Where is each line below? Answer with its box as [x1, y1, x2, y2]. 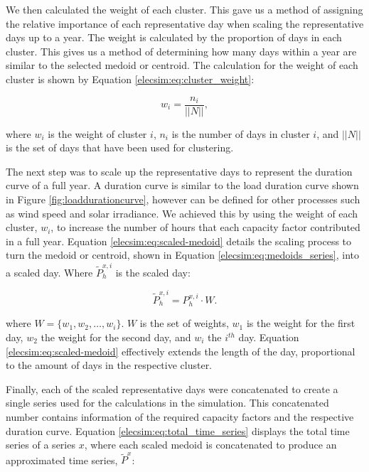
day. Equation [238, 330, 299, 345]
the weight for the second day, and [41, 330, 191, 345]
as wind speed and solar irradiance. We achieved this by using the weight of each [6, 205, 358, 220]
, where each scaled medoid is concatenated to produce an [84, 437, 337, 452]
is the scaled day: [115, 264, 191, 279]
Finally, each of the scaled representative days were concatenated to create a [6, 381, 338, 396]
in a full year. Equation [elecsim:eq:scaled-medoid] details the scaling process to [6, 233, 352, 248]
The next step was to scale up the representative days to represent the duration [6, 163, 353, 178]
